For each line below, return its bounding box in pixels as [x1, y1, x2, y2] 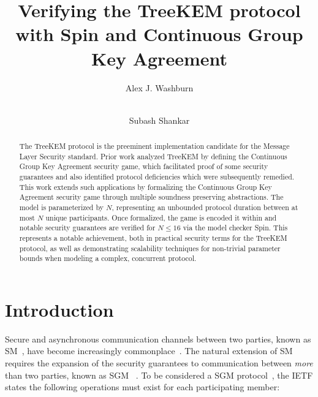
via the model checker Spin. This [183, 222, 288, 233]
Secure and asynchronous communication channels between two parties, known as [5, 332, 311, 345]
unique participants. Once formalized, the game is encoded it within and [45, 212, 277, 222]
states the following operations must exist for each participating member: [5, 380, 280, 393]
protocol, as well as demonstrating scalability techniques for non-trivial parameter [19, 243, 281, 253]
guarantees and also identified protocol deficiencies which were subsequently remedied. [19, 172, 295, 182]
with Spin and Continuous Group [15, 21, 303, 47]
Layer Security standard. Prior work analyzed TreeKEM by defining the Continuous [19, 151, 287, 161]
